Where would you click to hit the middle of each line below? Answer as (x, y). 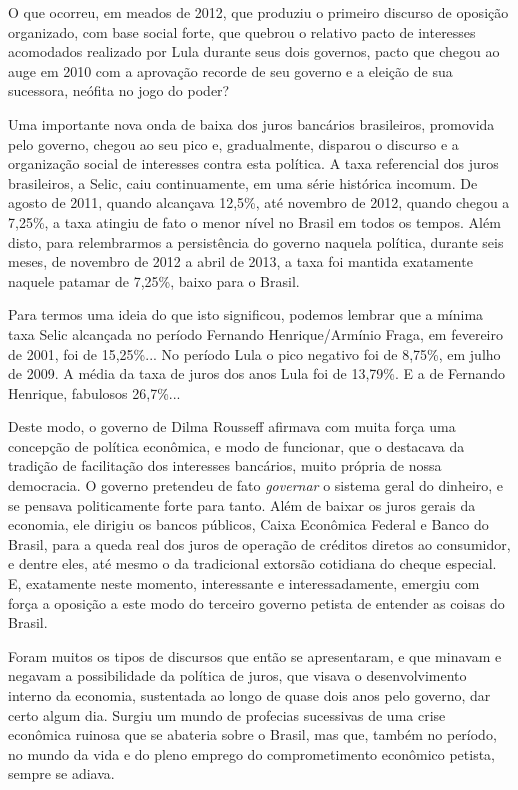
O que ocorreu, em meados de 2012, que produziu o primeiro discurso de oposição (258, 12)
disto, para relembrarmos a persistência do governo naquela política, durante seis (256, 241)
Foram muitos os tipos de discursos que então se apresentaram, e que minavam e (255, 655)
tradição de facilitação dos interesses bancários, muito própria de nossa (225, 465)
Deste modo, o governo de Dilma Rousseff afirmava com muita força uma (232, 426)
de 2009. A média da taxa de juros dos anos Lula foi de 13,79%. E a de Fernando (257, 373)
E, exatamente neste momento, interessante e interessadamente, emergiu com (244, 583)
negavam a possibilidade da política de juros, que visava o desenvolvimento (237, 675)
